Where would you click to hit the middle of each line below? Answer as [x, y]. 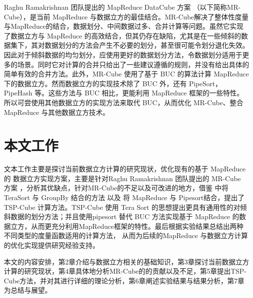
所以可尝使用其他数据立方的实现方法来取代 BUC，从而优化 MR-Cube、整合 [124, 102]
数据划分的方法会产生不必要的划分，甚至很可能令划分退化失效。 [147, 45]
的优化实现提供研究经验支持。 [52, 245]
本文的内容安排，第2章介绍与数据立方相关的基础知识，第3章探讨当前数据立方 [126, 261]
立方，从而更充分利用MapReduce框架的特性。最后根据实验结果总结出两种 [127, 226]
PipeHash [18, 93]
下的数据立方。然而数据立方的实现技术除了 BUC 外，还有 [95, 83]
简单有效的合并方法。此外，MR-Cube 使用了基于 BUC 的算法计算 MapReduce [126, 74]
